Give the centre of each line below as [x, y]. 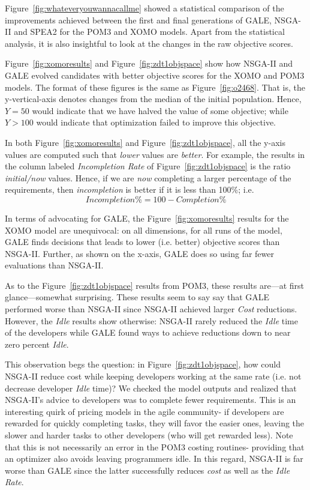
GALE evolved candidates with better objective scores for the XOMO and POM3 [155, 75]
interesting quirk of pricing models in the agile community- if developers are [145, 411]
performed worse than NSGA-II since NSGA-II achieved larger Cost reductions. [151, 309]
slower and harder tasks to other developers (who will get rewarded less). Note [149, 435]
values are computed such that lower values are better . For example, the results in [155, 154]
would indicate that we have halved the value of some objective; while [160, 110]
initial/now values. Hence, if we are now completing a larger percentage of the [148, 177]
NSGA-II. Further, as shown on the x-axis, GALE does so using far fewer [140, 253]
